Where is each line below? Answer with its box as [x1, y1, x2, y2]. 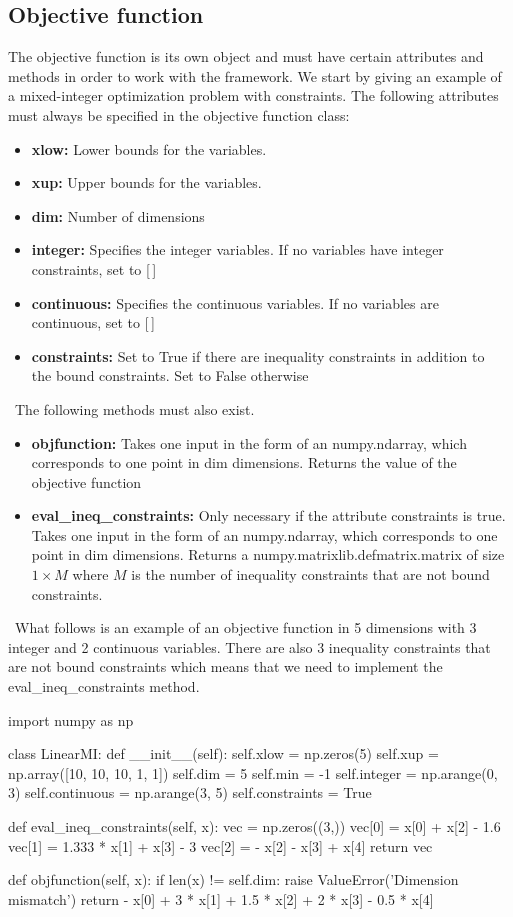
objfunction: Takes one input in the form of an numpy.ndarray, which [31, 432, 467, 453]
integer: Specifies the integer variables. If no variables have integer [31, 239, 444, 260]
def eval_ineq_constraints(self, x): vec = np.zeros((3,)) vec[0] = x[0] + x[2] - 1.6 [8, 816, 501, 837]
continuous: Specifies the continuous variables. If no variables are [31, 292, 439, 313]
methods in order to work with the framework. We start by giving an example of [8, 65, 502, 86]
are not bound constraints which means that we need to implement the [8, 656, 443, 677]
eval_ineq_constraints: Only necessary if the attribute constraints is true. [31, 505, 506, 526]
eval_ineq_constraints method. [8, 676, 200, 697]
